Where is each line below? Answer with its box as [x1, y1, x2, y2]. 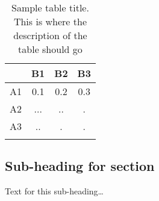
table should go [18, 42, 83, 56]
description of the [13, 28, 87, 42]
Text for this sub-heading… [5, 185, 104, 197]
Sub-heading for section [5, 156, 155, 175]
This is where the [13, 14, 87, 28]
